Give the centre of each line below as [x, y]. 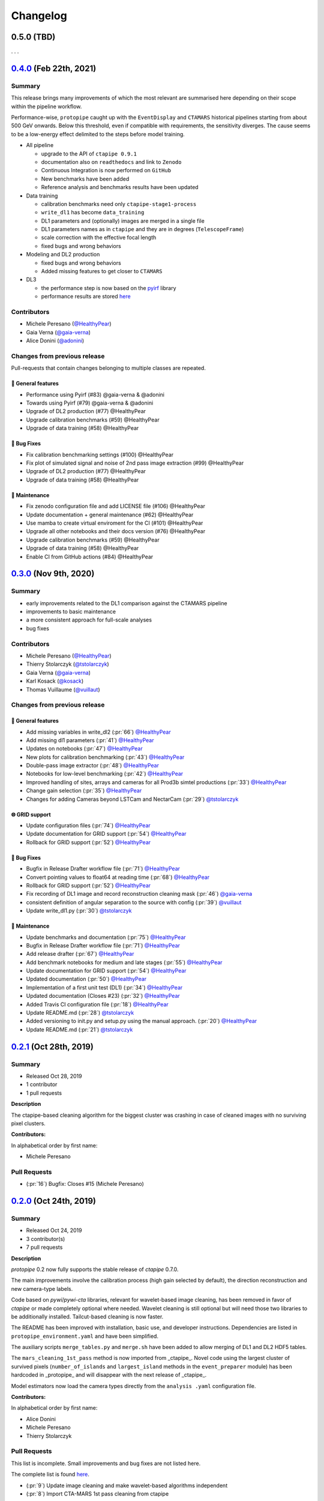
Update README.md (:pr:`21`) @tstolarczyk [79, 1029]
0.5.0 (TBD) [33, 37]
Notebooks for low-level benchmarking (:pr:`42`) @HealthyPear [105, 774]
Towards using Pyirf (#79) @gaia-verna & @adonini [90, 403]
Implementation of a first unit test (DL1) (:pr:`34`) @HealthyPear [104, 987]
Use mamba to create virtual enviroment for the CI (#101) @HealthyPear [115, 523]
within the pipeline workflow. [46, 106]
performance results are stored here [86, 297]
